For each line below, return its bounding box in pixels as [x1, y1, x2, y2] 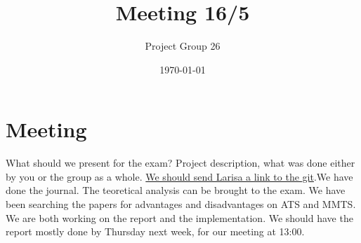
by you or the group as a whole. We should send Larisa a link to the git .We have [6, 169, 353, 183]
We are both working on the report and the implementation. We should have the [6, 210, 353, 225]
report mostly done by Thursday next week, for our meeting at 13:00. [6, 224, 305, 239]
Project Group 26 [145, 39, 221, 53]
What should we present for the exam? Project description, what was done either [6, 155, 355, 170]
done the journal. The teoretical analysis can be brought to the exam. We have [6, 183, 346, 197]
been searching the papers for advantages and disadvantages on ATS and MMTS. [6, 197, 356, 211]
